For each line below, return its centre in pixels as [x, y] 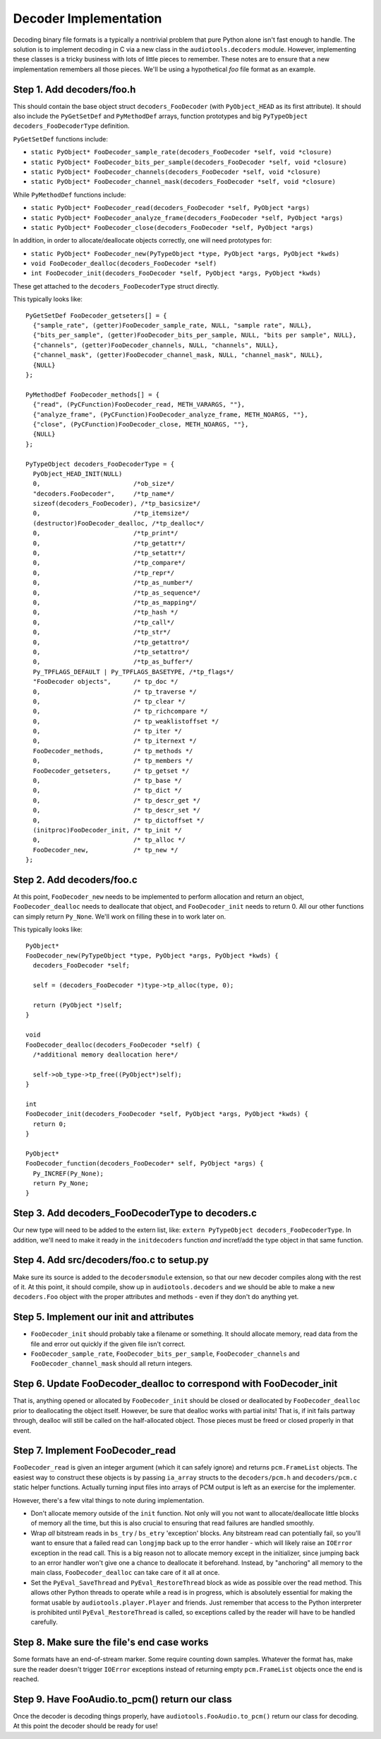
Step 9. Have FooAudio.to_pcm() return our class [122, 1699]
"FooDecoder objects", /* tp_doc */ [105, 682]
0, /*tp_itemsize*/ [111, 513]
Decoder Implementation [87, 18]
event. [22, 1430]
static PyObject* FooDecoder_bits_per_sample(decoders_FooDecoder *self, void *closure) [189, 162]
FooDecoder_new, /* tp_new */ [105, 850]
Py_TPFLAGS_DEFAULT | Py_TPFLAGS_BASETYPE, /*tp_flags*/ [133, 671]
